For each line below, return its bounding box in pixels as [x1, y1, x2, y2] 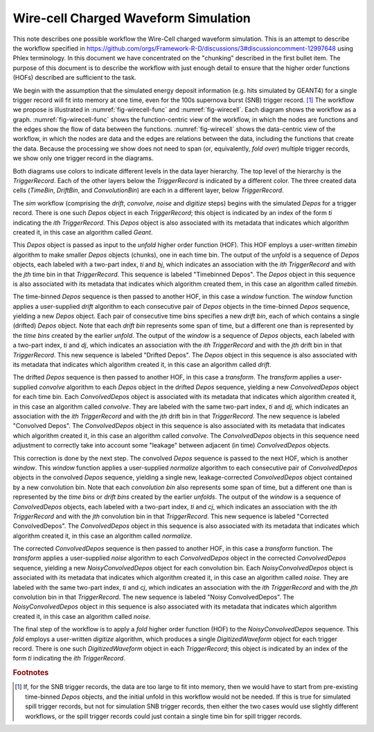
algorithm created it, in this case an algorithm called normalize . [12, 531, 193, 540]
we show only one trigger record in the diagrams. [12, 154, 154, 162]
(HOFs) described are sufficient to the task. [12, 74, 136, 82]
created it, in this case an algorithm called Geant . [12, 228, 153, 236]
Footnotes [12, 668, 49, 678]
